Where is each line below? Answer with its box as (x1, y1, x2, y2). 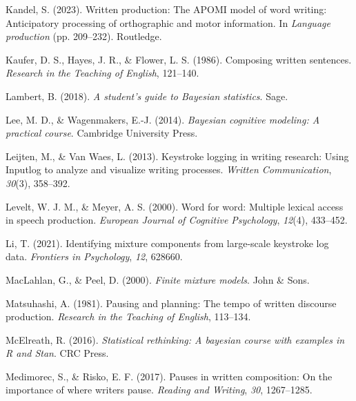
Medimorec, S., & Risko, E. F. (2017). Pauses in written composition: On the (6, 369, 333, 383)
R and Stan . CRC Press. (6, 346, 109, 360)
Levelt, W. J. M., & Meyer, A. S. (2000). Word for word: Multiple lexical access (6, 199, 344, 213)
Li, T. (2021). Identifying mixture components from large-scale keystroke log (6, 235, 329, 250)
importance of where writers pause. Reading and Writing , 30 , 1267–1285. (6, 382, 313, 397)
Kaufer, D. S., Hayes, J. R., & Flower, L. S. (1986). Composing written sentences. (6, 52, 352, 66)
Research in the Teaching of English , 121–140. (6, 66, 199, 80)
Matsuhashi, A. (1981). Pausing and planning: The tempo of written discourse (6, 295, 337, 310)
